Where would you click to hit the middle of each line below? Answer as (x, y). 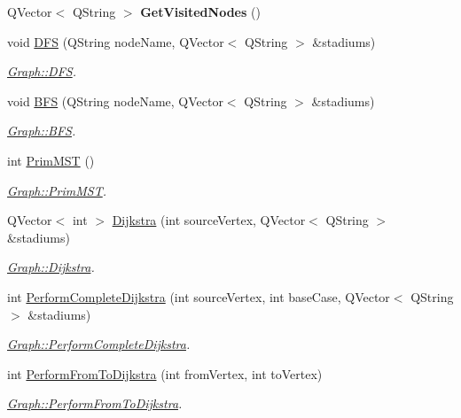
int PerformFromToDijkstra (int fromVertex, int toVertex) (165, 373)
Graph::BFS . (42, 131)
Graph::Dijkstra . (51, 267)
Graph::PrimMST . (57, 190)
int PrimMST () (51, 160)
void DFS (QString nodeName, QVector (116, 41)
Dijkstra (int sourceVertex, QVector (209, 220)
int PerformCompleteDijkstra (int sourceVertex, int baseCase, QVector (199, 296)
